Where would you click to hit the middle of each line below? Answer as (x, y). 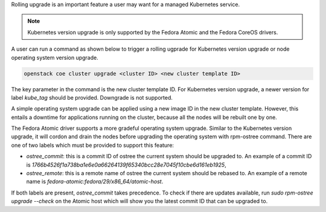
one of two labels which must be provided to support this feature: (93, 145)
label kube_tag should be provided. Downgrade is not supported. (92, 97)
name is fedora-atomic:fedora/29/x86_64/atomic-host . (95, 182)
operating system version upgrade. (55, 57)
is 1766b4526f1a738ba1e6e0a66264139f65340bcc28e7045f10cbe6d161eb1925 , (126, 165)
